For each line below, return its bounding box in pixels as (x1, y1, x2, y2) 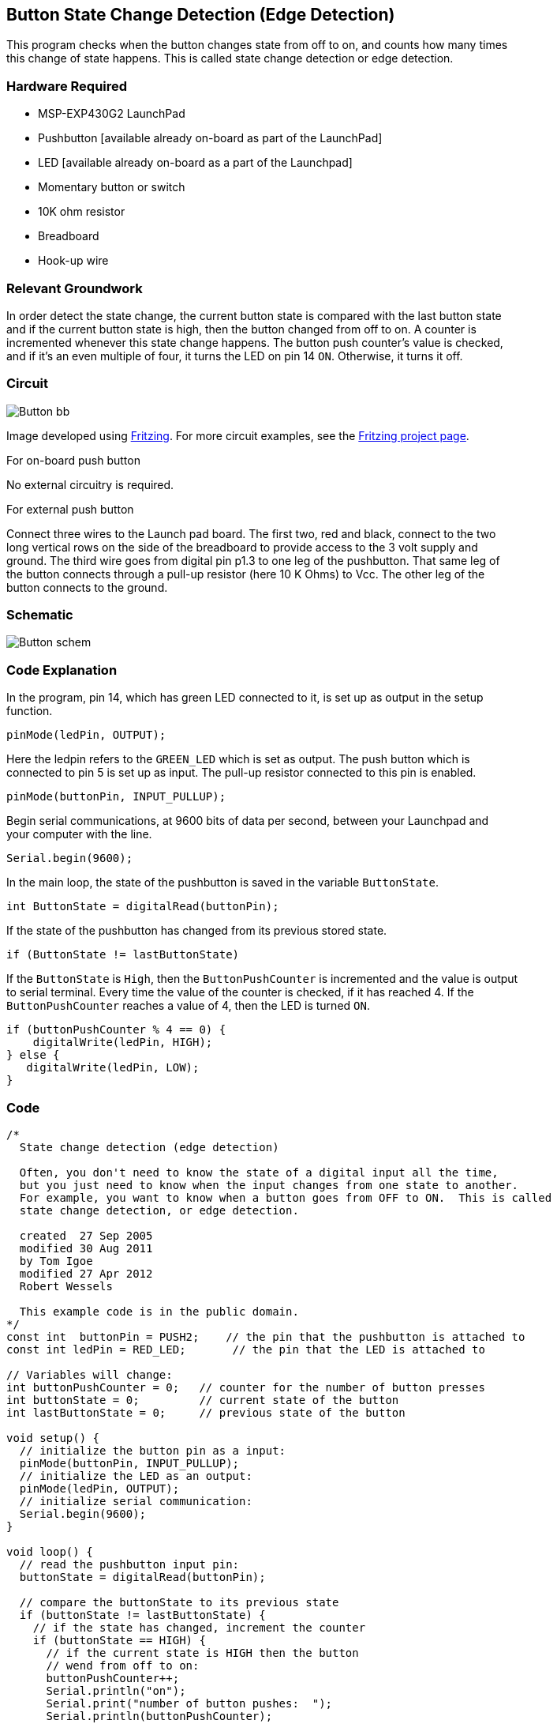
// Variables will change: (6, 1368, 173, 1381)
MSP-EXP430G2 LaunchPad (38, 107, 185, 121)
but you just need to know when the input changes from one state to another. (19, 1178, 519, 1191)
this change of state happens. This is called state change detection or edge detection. (6, 51, 454, 66)
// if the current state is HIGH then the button (46, 1646, 359, 1659)
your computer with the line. (6, 827, 152, 841)
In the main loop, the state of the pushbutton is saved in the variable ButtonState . (6, 875, 439, 890)
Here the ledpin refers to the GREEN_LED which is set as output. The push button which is (6, 752, 470, 766)
